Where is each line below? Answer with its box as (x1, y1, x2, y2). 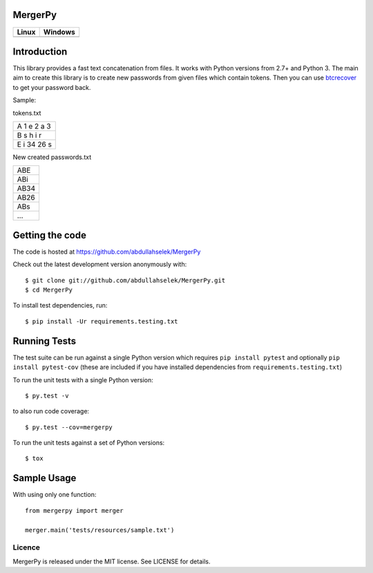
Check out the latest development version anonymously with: (12, 260, 187, 269)
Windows (43, 27, 75, 37)
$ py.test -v (25, 391, 69, 400)
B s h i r (17, 130, 42, 140)
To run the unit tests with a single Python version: (12, 375, 153, 384)
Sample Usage (12, 472, 77, 484)
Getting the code (12, 229, 86, 241)
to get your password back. (12, 83, 91, 91)
